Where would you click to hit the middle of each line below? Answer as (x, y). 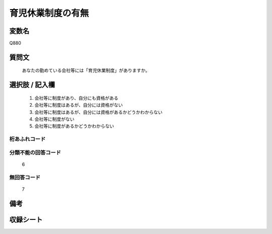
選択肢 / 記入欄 (32, 85)
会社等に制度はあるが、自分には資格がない (79, 105)
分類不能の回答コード (35, 152)
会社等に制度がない (54, 119)
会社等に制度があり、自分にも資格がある (76, 98)
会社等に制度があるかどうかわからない (74, 126)
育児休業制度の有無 (49, 13)
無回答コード (25, 177)
